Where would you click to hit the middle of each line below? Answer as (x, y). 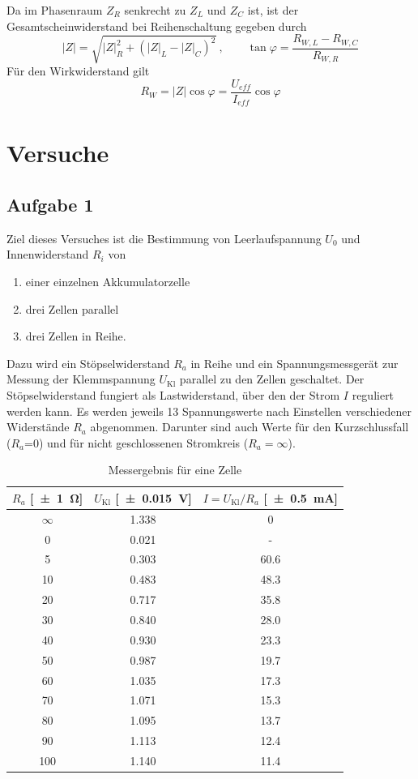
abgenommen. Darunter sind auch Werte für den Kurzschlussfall (250, 427)
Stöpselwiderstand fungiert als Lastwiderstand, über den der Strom (173, 394)
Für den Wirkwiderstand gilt (78, 71)
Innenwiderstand (48, 254)
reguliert (373, 394)
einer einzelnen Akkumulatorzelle (108, 281)
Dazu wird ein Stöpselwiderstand (88, 363)
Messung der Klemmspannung (81, 379)
